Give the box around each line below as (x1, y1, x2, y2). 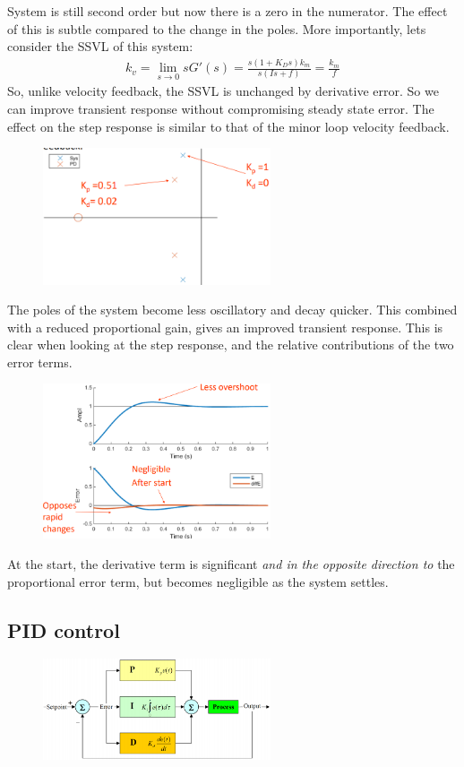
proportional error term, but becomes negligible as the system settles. (7, 572, 389, 590)
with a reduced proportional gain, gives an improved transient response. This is (7, 317, 443, 336)
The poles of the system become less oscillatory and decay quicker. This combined (7, 300, 458, 319)
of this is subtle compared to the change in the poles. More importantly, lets (7, 19, 426, 38)
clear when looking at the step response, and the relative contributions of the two (7, 335, 454, 354)
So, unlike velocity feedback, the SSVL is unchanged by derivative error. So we (7, 82, 439, 100)
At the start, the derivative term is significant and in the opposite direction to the (7, 555, 455, 573)
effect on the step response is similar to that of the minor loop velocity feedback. (7, 116, 450, 135)
